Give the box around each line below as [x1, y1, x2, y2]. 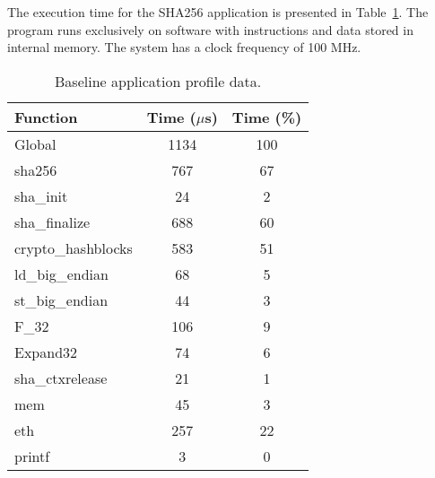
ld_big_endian [14, 263, 109, 284]
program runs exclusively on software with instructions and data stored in [7, 20, 413, 39]
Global [14, 133, 57, 154]
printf [14, 445, 50, 466]
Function [14, 106, 78, 127]
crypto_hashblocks [14, 237, 133, 258]
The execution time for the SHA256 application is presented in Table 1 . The [7, 3, 429, 21]
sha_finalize [14, 211, 91, 232]
